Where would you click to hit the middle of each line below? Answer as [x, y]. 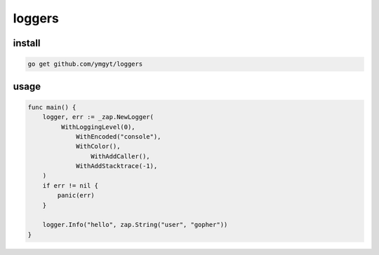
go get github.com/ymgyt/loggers [85, 64]
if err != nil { [70, 185]
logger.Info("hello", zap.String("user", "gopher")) [135, 225]
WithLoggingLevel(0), [98, 127]
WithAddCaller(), [120, 156]
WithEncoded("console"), [119, 136]
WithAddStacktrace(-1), [117, 166]
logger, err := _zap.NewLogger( [98, 117]
